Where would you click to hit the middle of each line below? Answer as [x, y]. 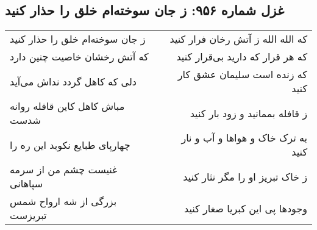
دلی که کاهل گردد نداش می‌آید [73, 81]
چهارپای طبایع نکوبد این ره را [70, 145]
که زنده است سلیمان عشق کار [242, 74]
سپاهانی [27, 184]
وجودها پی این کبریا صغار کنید [245, 208]
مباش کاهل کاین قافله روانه [67, 106]
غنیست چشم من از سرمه [64, 170]
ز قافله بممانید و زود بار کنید [248, 113]
